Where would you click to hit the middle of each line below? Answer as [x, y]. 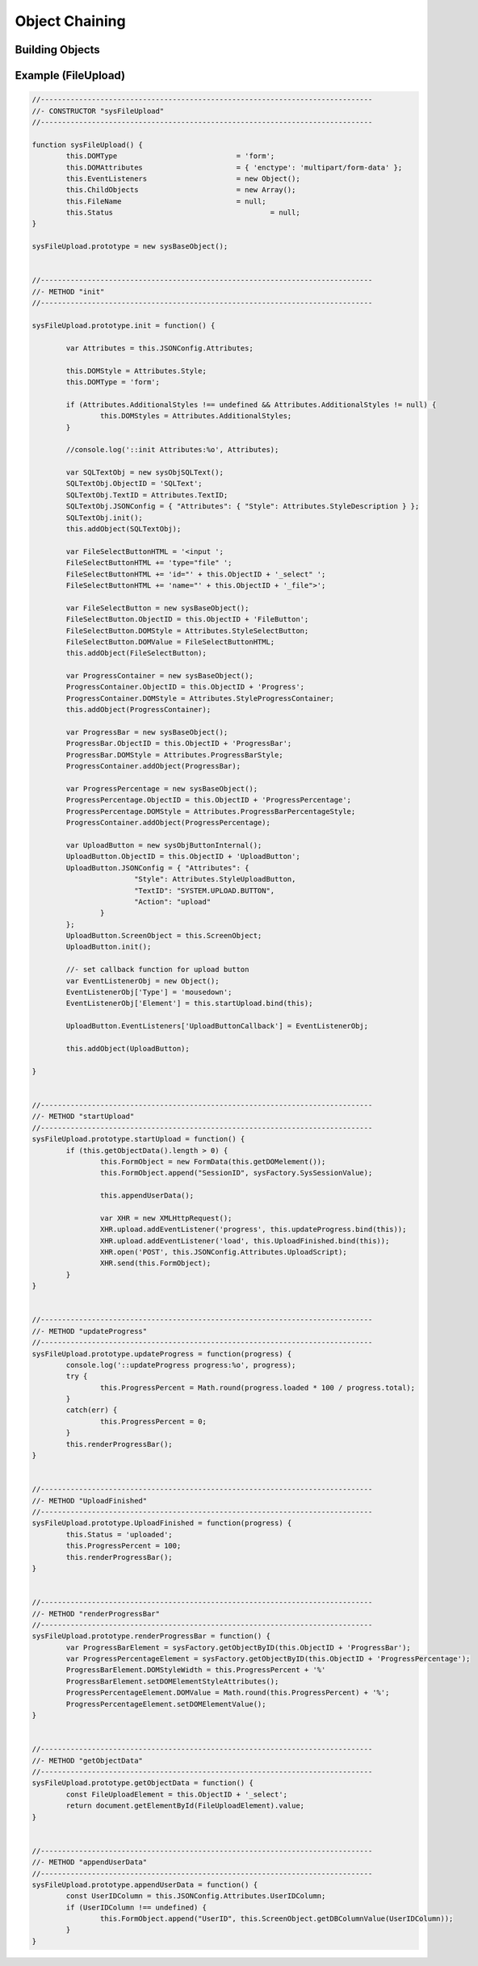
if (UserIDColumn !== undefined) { [136, 1907]
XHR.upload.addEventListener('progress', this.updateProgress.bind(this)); [253, 1230]
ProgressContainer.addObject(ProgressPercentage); [168, 823]
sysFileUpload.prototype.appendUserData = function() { [145, 1884]
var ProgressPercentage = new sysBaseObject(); [162, 788]
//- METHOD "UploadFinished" [90, 1501]
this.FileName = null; [166, 201]
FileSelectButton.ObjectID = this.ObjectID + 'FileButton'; [187, 619]
